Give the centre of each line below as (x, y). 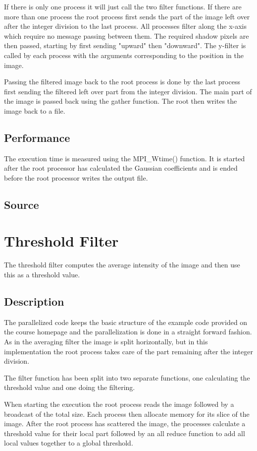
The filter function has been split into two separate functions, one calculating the (127, 377)
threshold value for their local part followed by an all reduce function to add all (125, 433)
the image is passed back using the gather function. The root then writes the (121, 101)
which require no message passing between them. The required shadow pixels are (127, 35)
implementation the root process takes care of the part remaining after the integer (128, 351)
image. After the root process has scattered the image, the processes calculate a (125, 423)
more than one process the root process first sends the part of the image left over (127, 16)
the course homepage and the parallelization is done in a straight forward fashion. (128, 332)
